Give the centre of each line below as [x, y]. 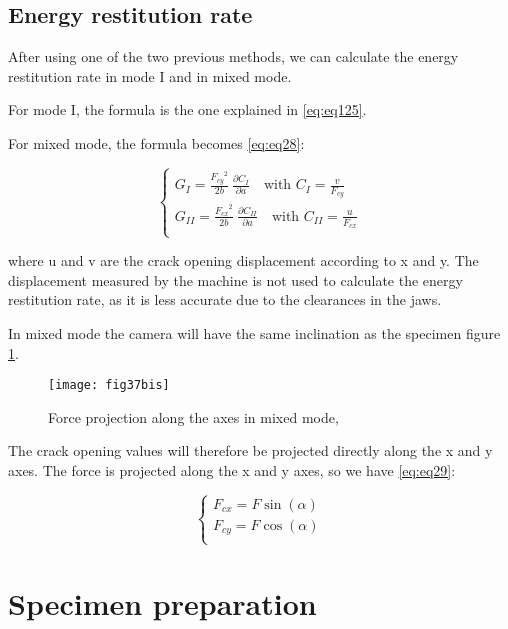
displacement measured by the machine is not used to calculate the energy [235, 279]
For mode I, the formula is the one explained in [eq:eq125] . [187, 109]
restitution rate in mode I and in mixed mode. [150, 75]
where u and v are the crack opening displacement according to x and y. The [243, 260]
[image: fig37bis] [109, 385]
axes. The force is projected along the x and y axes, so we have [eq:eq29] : [232, 470]
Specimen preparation [162, 602]
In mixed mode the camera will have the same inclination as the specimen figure [254, 332]
